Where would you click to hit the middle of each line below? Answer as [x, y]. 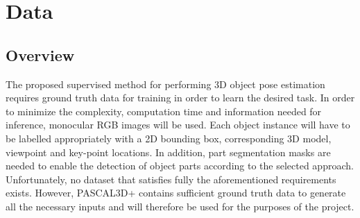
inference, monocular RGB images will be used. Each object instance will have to [178, 125]
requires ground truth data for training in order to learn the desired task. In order [180, 98]
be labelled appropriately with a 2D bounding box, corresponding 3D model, [169, 138]
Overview [40, 54]
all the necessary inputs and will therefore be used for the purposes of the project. [180, 206]
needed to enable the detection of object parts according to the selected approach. [180, 166]
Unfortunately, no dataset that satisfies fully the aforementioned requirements [171, 179]
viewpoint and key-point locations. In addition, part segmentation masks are [168, 152]
